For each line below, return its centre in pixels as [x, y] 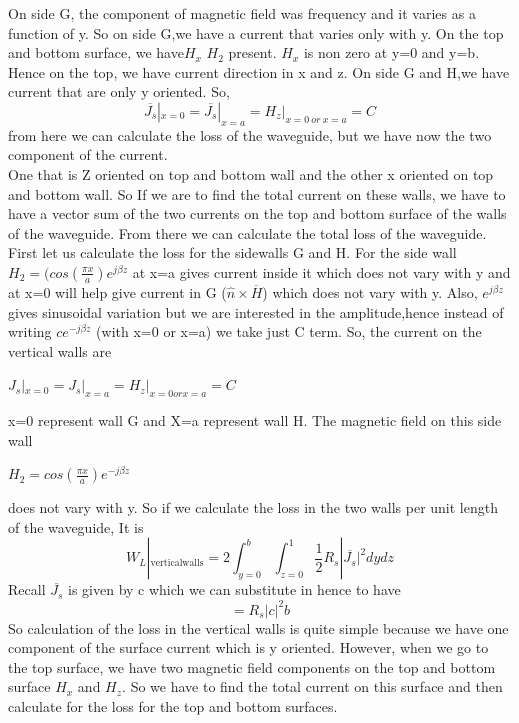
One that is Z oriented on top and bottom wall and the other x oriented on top [251, 173]
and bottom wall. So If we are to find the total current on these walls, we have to [257, 193]
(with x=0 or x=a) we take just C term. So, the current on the [289, 331]
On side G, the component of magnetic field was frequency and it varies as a [242, 13]
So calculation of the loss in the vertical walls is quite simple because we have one [258, 627]
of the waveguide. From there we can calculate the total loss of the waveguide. [247, 232]
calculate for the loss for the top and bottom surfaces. [173, 705]
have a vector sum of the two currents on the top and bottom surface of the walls [257, 213]
